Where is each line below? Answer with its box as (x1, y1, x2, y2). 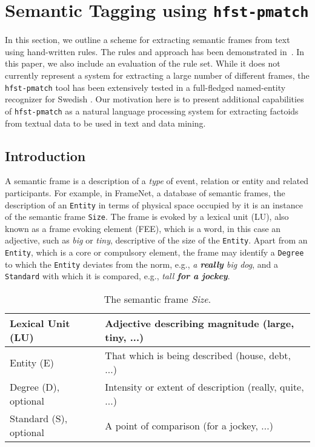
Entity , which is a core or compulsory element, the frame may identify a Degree (5, 246, 304, 259)
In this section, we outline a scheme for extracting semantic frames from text (5, 33, 290, 46)
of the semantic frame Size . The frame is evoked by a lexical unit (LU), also (5, 210, 289, 223)
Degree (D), (10, 380, 60, 394)
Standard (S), (10, 411, 68, 426)
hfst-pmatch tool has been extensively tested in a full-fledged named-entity (5, 81, 286, 93)
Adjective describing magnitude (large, (105, 316, 294, 331)
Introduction (5, 146, 86, 165)
